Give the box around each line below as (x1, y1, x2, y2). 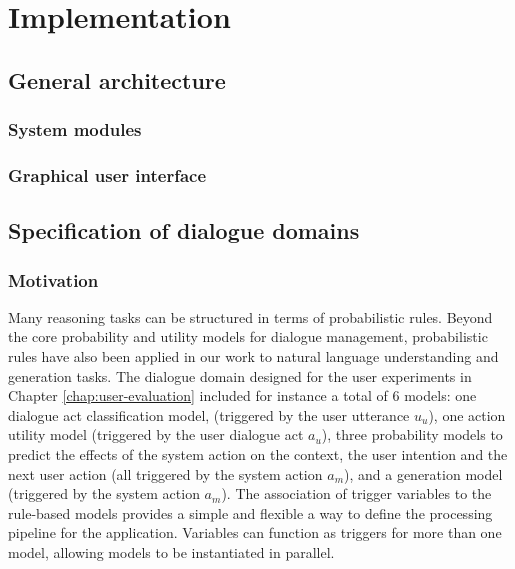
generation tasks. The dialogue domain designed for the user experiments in (8, 365, 472, 386)
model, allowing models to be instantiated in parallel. (8, 541, 335, 562)
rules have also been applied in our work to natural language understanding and (8, 346, 499, 367)
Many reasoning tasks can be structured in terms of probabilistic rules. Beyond (8, 306, 493, 327)
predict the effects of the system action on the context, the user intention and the (8, 444, 508, 464)
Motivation (8, 267, 99, 292)
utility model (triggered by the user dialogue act (8, 424, 304, 445)
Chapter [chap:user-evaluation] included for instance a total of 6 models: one (8, 385, 477, 406)
